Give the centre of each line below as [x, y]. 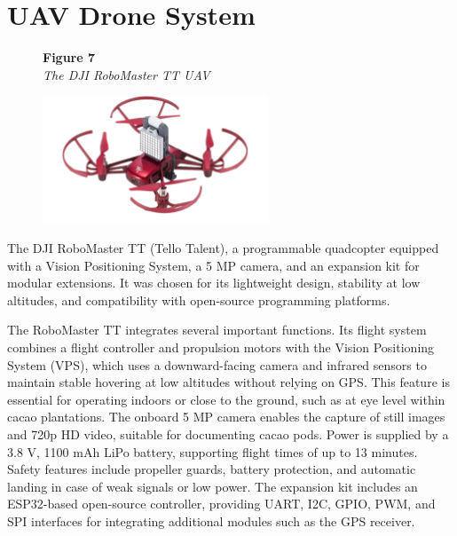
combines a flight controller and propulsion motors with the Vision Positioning [221, 347]
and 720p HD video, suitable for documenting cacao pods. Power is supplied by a [228, 434]
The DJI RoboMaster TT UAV [126, 74]
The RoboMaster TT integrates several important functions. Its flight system [217, 330]
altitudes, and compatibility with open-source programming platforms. [199, 300]
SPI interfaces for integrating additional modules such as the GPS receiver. [211, 520]
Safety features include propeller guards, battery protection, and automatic [212, 469]
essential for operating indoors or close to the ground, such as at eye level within [226, 399]
